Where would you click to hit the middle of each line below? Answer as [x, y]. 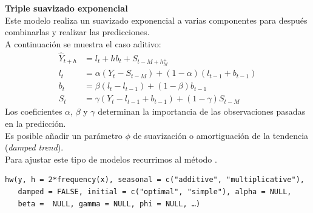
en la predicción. [35, 123]
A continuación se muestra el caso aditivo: [83, 43]
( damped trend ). [34, 147]
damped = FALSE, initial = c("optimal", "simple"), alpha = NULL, [155, 192]
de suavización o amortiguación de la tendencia [221, 135]
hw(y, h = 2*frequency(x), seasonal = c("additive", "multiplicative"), [155, 180]
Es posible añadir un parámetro [64, 135]
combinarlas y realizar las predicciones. [77, 32]
